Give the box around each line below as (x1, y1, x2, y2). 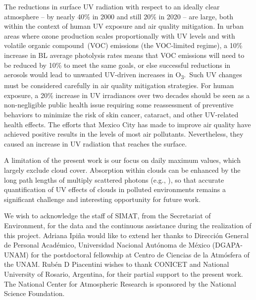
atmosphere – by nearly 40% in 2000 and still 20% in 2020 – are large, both (4, 11, 234, 21)
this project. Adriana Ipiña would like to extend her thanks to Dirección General (4, 230, 249, 240)
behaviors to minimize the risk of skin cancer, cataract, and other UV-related (4, 109, 239, 120)
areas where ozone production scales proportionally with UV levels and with (4, 30, 235, 41)
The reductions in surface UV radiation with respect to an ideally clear (4, 1, 220, 11)
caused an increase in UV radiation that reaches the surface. (4, 138, 187, 149)
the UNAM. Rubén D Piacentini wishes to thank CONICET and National (4, 259, 229, 269)
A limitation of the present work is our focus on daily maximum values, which (4, 155, 241, 165)
